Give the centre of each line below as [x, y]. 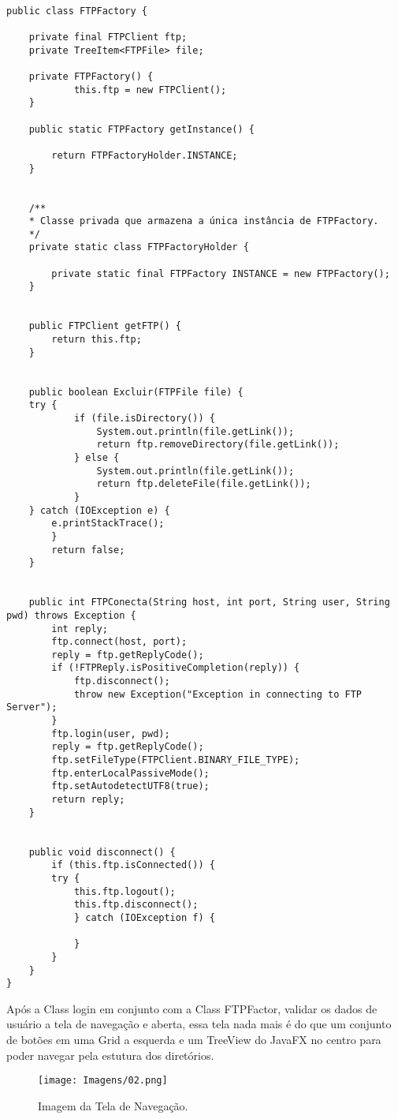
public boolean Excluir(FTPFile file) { [136, 392]
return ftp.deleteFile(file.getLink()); [204, 484]
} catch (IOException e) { [99, 510]
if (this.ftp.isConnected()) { [133, 865]
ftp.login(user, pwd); [111, 734]
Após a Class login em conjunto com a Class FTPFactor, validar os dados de [192, 1008]
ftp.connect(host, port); [119, 642]
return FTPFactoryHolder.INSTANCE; [145, 155]
